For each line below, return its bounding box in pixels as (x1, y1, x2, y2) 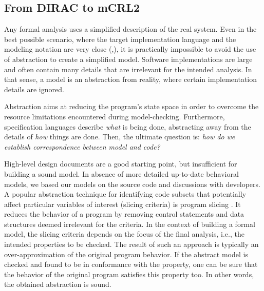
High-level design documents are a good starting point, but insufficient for (4, 158, 237, 169)
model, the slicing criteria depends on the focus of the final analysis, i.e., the (4, 228, 244, 239)
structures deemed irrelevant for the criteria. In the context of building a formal (4, 218, 255, 229)
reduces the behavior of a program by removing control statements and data (4, 209, 244, 219)
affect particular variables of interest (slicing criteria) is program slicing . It (4, 198, 241, 209)
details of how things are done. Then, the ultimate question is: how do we (4, 131, 235, 142)
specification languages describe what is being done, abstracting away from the (4, 121, 251, 132)
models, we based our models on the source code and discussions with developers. (4, 178, 260, 189)
